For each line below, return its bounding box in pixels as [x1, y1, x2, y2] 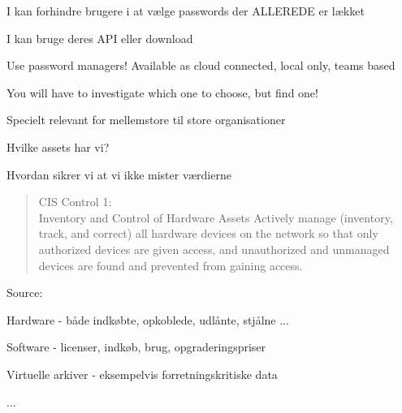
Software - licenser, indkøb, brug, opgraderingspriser [6, 338, 266, 355]
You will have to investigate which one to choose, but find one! [6, 84, 318, 101]
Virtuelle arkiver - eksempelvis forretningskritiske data [6, 365, 278, 382]
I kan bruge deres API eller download [6, 29, 193, 46]
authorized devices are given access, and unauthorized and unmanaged [38, 240, 390, 257]
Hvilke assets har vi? [6, 138, 110, 155]
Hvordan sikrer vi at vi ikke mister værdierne [6, 166, 231, 183]
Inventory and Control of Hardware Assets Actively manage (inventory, [38, 209, 393, 226]
